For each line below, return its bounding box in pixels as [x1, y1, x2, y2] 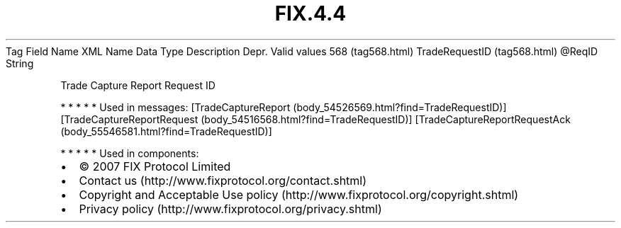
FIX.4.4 [274, 1, 347, 25]
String [6, 57, 34, 69]
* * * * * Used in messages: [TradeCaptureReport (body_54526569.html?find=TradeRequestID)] [60, 101, 507, 113]
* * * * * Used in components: [60, 147, 199, 159]
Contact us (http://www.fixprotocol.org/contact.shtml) [79, 173, 367, 188]
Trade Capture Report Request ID [60, 79, 216, 91]
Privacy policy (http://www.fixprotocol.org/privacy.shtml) [79, 201, 382, 216]
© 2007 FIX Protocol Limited [79, 159, 231, 173]
